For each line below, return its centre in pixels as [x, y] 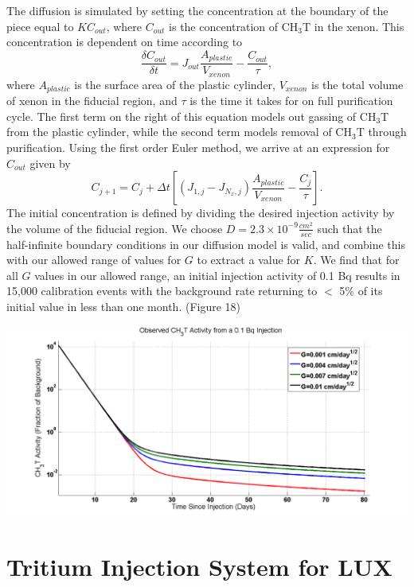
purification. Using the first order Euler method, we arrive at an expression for [198, 147]
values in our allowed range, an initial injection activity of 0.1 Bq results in [217, 275]
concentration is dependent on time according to [125, 42]
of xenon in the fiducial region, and [92, 101]
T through [381, 132]
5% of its [361, 291]
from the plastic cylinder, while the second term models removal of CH [179, 132]
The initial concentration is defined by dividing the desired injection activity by [201, 213]
